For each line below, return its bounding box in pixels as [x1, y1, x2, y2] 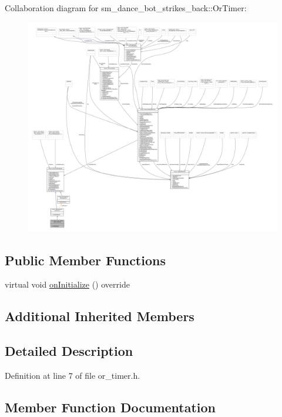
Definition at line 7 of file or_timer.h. [5, 369, 140, 382]
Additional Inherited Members [5, 307, 194, 325]
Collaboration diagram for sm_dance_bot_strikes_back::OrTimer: [5, 2, 247, 14]
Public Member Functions [5, 251, 166, 269]
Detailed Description [5, 342, 133, 360]
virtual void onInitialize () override [5, 278, 130, 291]
